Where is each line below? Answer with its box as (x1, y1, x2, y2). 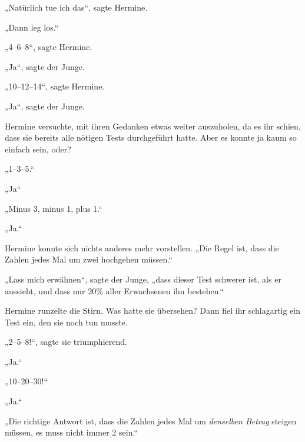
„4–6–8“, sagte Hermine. (5, 41, 92, 53)
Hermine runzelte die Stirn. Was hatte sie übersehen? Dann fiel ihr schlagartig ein (5, 304, 301, 317)
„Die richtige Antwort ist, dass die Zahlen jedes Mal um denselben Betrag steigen (5, 414, 297, 427)
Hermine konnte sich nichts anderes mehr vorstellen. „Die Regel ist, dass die (5, 241, 279, 254)
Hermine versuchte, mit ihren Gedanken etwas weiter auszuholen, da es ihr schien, (5, 119, 301, 132)
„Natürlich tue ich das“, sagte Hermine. (5, 1, 148, 13)
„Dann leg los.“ (5, 21, 59, 33)
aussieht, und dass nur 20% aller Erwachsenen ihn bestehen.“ (5, 284, 224, 297)
